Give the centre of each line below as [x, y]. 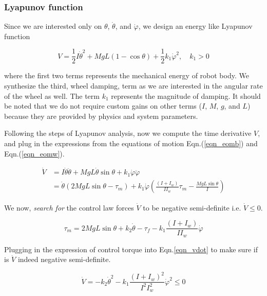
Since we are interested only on [53, 26]
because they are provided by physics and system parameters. [101, 116]
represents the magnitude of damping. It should [186, 95]
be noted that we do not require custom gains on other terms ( [103, 106]
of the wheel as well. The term [52, 95]
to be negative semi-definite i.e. [192, 207]
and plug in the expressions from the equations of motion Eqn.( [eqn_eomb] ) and [131, 143]
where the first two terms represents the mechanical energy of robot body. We [127, 75]
